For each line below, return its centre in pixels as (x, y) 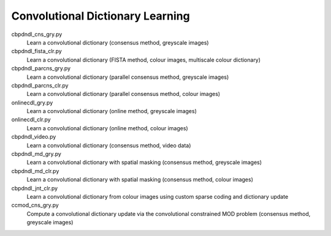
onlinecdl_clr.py (31, 120)
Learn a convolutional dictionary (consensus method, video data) (109, 145)
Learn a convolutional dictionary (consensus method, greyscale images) (118, 42)
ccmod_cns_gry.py (35, 205)
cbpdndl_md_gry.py (36, 154)
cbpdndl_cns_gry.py (37, 34)
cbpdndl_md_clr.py (35, 171)
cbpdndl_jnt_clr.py (35, 188)
